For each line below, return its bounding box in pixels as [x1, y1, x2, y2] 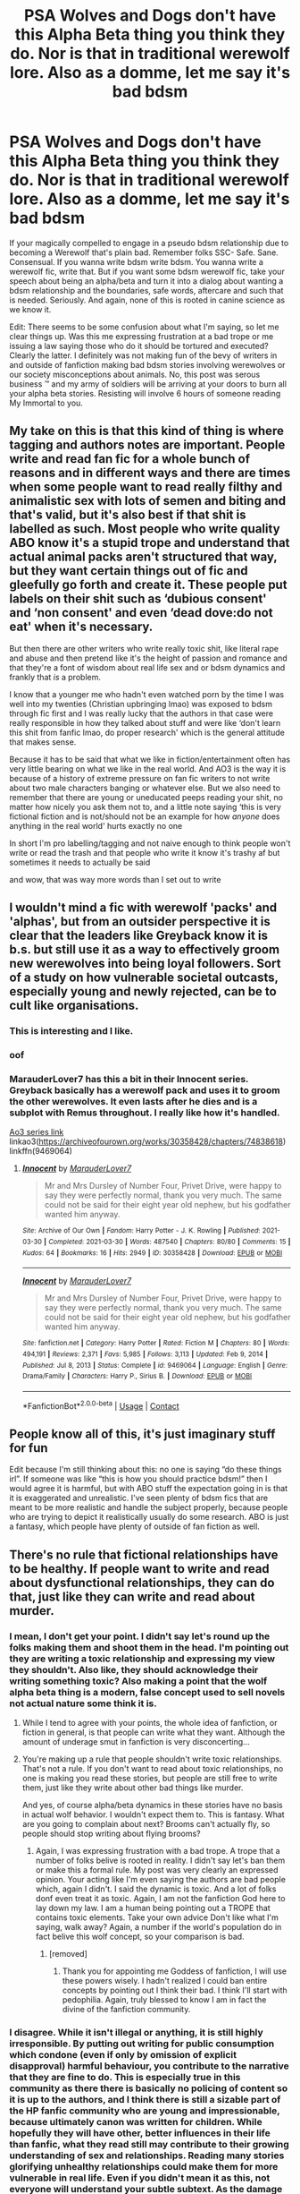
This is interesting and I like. [9, 1025, 134, 1037]
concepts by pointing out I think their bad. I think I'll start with [62, 1985, 287, 1996]
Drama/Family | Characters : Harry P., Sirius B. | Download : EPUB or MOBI [21, 1371, 253, 1381]
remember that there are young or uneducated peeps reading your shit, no [9, 791, 284, 802]
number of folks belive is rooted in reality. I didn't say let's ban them [35, 1855, 286, 1866]
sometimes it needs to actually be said [9, 857, 151, 867]
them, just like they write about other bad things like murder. [21, 1782, 244, 1793]
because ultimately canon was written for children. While [9, 2115, 262, 2128]
